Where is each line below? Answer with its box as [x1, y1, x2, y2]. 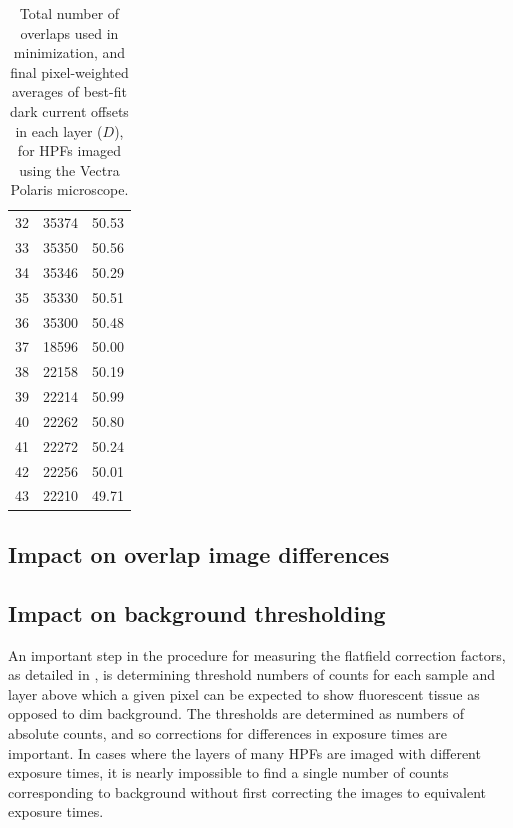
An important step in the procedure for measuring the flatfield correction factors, [8, 644, 506, 665]
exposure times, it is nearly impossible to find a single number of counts [8, 762, 449, 783]
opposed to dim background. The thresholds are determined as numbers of [8, 703, 464, 724]
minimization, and [13, 42, 126, 63]
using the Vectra [19, 159, 120, 180]
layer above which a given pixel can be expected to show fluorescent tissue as [8, 683, 480, 704]
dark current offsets [10, 100, 129, 121]
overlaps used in [20, 22, 119, 43]
